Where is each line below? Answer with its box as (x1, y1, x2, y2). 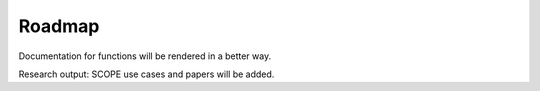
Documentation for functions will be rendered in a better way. (18, 50, 272, 62)
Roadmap (18, 15, 100, 37)
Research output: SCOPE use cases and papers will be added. (18, 68, 275, 80)
